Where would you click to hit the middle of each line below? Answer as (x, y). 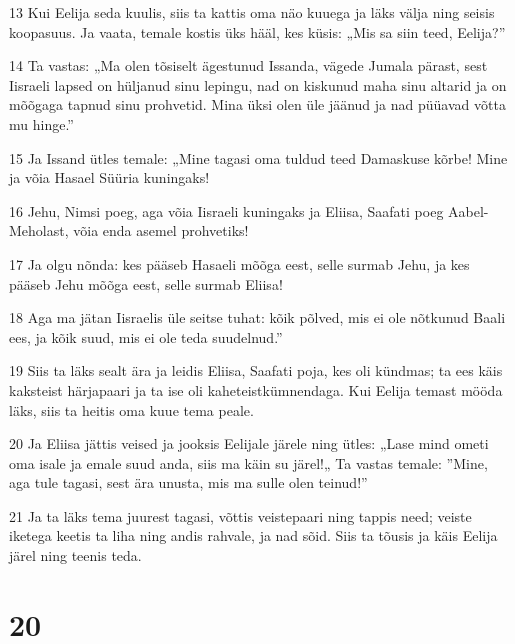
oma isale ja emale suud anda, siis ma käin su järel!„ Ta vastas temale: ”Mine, (248, 462)
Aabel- (468, 210)
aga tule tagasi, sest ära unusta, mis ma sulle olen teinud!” (188, 482)
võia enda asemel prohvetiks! (161, 230)
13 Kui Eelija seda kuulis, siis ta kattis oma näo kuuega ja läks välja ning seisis (252, 12)
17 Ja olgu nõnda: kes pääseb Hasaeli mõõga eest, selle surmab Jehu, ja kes (239, 263)
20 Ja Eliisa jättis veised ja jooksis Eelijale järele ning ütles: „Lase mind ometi (249, 443)
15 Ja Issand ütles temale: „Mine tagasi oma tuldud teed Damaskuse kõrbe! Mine (258, 157)
